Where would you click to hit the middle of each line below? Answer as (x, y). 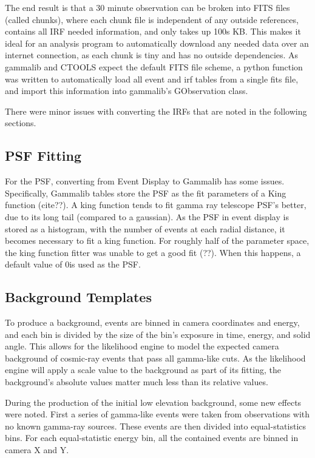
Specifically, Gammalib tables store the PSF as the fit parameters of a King (146, 193)
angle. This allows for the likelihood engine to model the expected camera (142, 346)
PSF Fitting (43, 156)
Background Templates (78, 297)
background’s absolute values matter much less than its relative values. (137, 382)
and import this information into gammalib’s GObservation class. (127, 91)
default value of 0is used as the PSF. (73, 264)
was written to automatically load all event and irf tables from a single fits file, (152, 79)
